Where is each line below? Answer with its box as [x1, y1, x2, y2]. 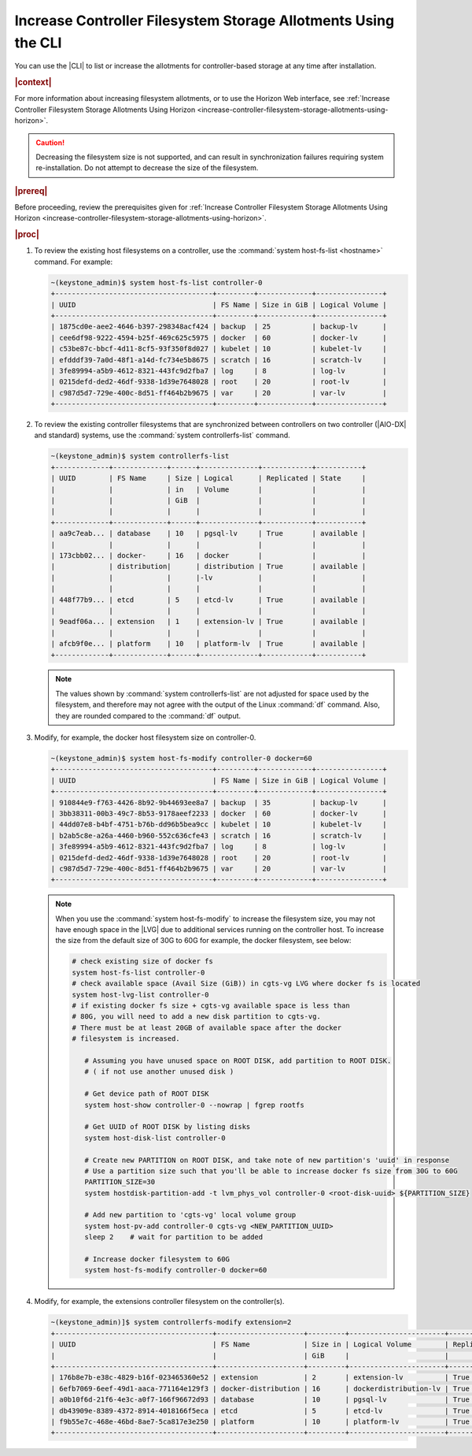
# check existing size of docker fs [72, 957, 214, 966]
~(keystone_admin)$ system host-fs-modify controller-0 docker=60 [50, 754, 312, 763]
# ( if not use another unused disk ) [83, 1068, 234, 1076]
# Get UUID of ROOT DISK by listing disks [83, 1123, 251, 1131]
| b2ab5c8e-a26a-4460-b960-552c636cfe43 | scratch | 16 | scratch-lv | [50, 831, 387, 840]
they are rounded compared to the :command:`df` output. [55, 711, 242, 720]
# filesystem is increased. [72, 1034, 180, 1043]
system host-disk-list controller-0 [83, 1133, 226, 1142]
